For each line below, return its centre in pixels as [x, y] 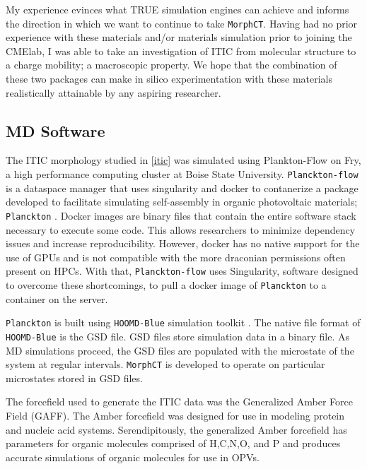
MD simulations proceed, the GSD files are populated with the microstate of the [180, 350]
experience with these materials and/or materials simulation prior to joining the [179, 37]
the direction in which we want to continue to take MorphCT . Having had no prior [182, 23]
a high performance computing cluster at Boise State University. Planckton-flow [182, 174]
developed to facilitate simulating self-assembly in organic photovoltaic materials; [182, 202]
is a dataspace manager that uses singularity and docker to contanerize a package [182, 188]
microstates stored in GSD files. [74, 378]
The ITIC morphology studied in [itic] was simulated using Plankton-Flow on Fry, [183, 160]
